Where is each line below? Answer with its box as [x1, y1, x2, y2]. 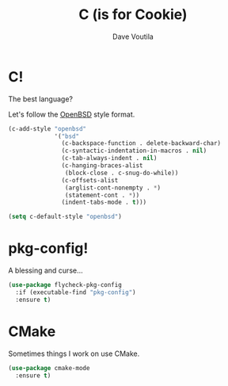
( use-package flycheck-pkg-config [8, 281, 123, 289]
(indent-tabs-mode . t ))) [61, 198, 147, 207]
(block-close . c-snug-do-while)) [64, 169, 179, 177]
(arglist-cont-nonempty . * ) [64, 184, 161, 192]
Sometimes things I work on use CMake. [8, 349, 140, 358]
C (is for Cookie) [78, 6, 188, 24]
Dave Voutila [112, 32, 154, 41]
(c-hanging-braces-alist [61, 162, 144, 170]
